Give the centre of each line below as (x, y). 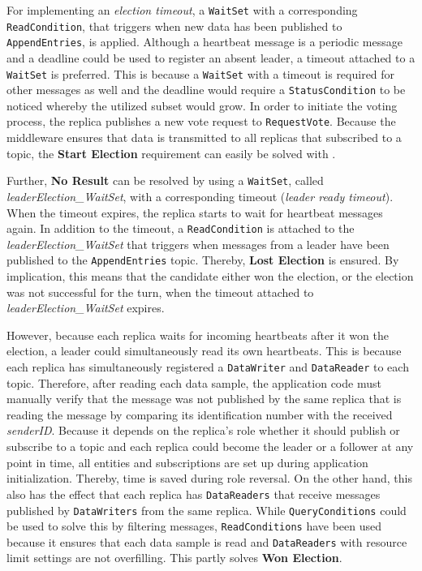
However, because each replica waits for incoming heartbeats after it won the (198, 335)
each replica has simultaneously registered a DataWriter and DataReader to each (208, 367)
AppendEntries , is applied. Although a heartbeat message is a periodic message (205, 42)
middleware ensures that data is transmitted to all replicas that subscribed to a (204, 137)
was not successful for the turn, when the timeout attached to (160, 292)
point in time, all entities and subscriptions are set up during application (187, 462)
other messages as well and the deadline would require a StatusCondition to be (206, 90)
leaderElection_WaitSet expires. (86, 308)
